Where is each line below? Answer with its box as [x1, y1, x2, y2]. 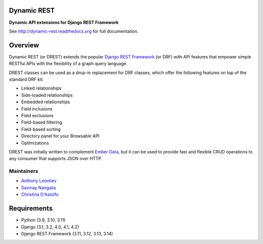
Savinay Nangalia [21, 185, 56, 190]
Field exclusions [21, 113, 54, 118]
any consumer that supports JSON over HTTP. [9, 156, 102, 162]
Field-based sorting [21, 126, 61, 132]
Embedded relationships [21, 99, 70, 105]
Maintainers [9, 168, 38, 175]
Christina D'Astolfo [21, 191, 59, 197]
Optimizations [21, 140, 49, 146]
